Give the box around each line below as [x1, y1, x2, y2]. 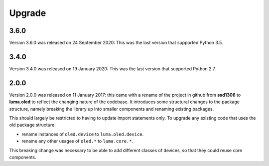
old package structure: [9, 122, 56, 128]
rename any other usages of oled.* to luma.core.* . [21, 138, 134, 144]
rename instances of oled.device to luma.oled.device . [21, 131, 144, 137]
